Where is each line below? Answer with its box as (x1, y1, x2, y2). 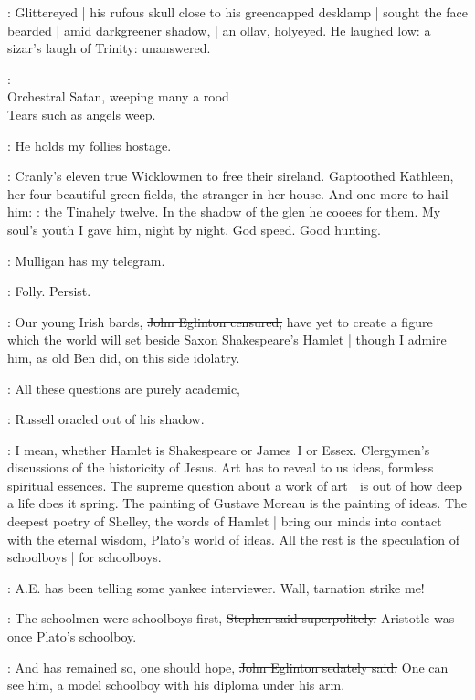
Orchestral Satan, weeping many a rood (7, 87, 229, 106)
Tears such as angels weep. (7, 104, 156, 123)
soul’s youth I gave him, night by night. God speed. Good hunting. (7, 219, 381, 239)
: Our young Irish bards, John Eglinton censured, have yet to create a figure (7, 312, 433, 331)
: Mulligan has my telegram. (7, 250, 165, 270)
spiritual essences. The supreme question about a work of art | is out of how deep (7, 475, 463, 494)
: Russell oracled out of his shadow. (7, 409, 205, 429)
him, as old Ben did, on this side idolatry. (7, 347, 240, 366)
